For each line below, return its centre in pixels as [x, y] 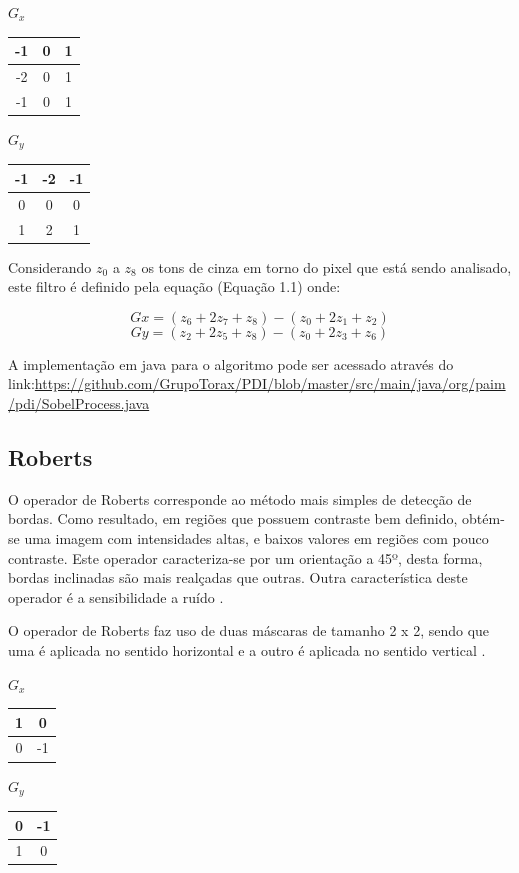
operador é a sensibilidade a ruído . [116, 596]
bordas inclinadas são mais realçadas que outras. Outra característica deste [238, 577]
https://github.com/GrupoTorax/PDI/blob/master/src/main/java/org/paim [270, 383]
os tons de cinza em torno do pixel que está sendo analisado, [326, 266]
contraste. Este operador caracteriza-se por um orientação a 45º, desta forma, [245, 557]
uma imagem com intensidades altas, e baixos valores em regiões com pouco [256, 537]
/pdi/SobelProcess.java [79, 402]
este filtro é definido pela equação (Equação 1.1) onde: [174, 286]
